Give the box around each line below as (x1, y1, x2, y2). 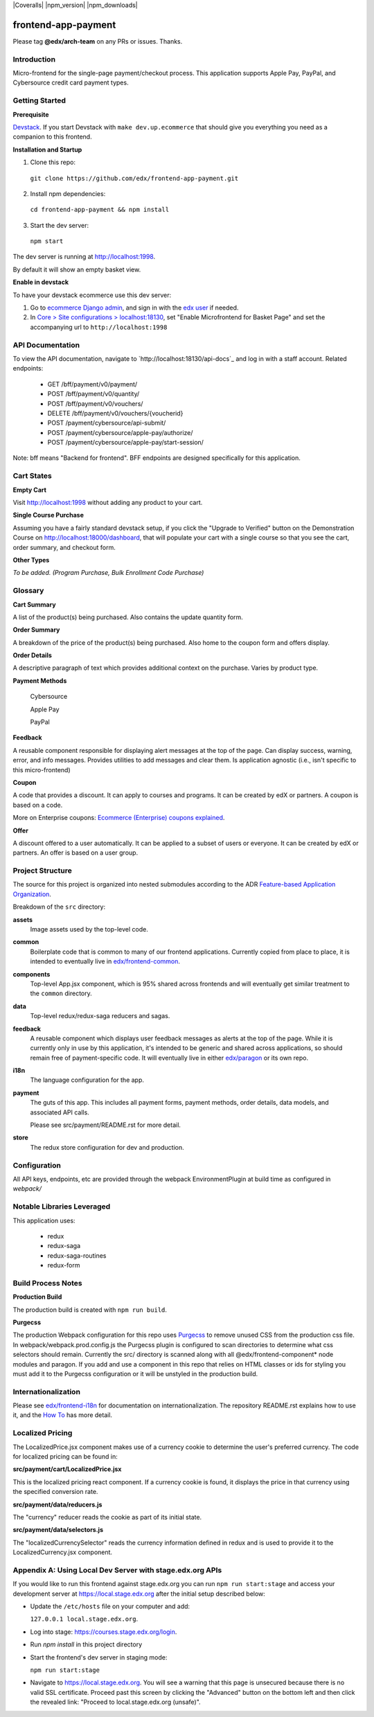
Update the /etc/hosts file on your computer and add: (30, 1602, 190, 1610)
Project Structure (12, 866, 72, 875)
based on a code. (12, 801, 63, 809)
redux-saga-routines (47, 1251, 107, 1260)
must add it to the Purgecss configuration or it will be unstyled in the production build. (12, 1369, 258, 1378)
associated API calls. (30, 1108, 89, 1117)
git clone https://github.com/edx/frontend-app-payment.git (30, 174, 239, 182)
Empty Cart (12, 486, 46, 494)
